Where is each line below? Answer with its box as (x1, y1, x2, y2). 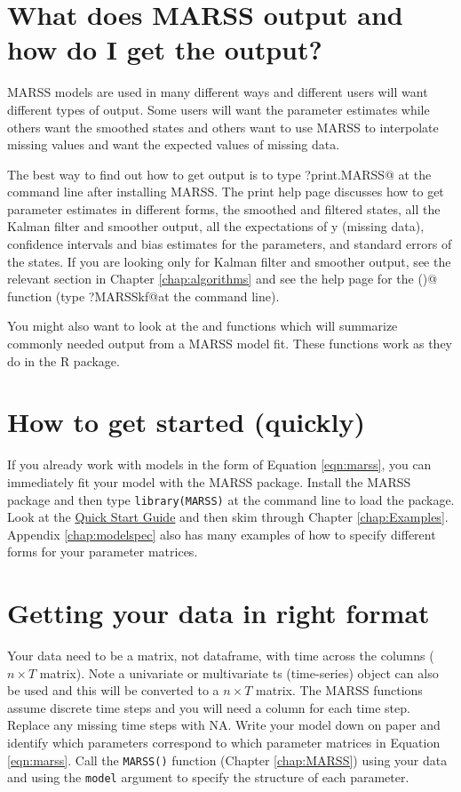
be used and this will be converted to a (7, 681, 219, 700)
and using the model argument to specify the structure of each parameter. (7, 768, 409, 787)
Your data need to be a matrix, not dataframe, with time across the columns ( (7, 646, 434, 665)
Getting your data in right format (7, 595, 430, 631)
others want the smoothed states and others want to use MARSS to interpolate (7, 117, 439, 136)
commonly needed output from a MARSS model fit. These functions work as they (7, 334, 453, 353)
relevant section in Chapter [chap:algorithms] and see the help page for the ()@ (7, 269, 438, 288)
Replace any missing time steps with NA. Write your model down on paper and (7, 716, 441, 734)
